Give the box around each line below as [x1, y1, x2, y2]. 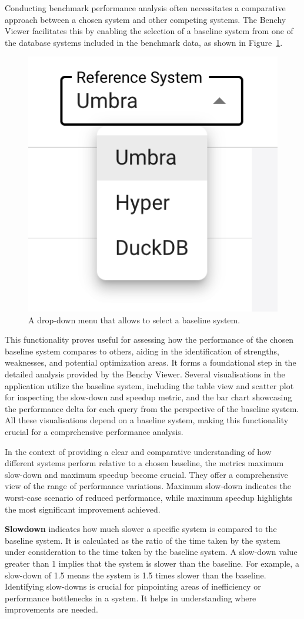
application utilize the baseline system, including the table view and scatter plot [5, 379, 294, 392]
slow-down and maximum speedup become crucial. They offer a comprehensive [5, 468, 288, 480]
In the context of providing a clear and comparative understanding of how [5, 445, 272, 457]
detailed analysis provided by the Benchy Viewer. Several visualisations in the [5, 368, 285, 380]
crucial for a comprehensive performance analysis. [5, 426, 183, 438]
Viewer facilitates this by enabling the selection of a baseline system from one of [5, 25, 293, 37]
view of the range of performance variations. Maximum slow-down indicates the [5, 480, 291, 492]
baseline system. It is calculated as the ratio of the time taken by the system [5, 534, 280, 546]
